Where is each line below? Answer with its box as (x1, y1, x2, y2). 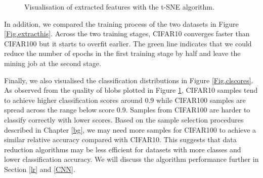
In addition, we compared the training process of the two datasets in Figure (4, 18, 239, 29)
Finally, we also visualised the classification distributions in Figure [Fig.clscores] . (4, 75, 253, 85)
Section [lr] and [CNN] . (4, 163, 75, 174)
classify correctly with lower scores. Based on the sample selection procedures (4, 114, 244, 125)
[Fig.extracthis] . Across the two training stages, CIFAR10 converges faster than (4, 28, 250, 39)
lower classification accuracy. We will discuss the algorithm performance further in (4, 154, 259, 164)
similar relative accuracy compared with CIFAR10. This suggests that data (4, 134, 237, 145)
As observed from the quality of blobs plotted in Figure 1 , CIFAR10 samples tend (4, 85, 258, 95)
